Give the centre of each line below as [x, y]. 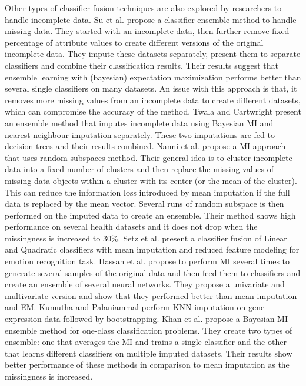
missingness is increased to [53, 238]
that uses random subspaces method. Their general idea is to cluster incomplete [149, 157]
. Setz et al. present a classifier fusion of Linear [202, 238]
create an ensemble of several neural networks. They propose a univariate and [145, 284]
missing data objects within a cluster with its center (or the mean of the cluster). [151, 180]
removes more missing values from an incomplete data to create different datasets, [153, 100]
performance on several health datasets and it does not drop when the [131, 226]
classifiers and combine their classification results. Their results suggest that [142, 65]
